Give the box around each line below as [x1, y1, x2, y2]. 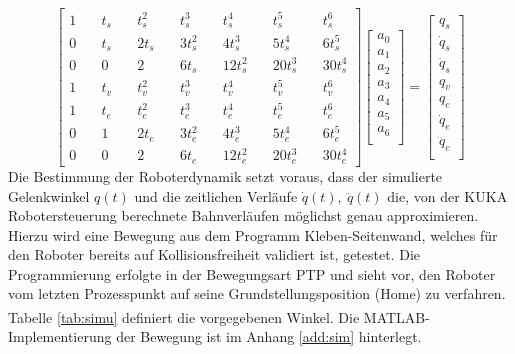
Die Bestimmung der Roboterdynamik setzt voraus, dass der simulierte [8, 165, 443, 186]
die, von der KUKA [387, 185, 508, 206]
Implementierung [8, 326, 112, 347]
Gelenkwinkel [8, 185, 90, 206]
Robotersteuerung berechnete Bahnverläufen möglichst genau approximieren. [8, 205, 479, 226]
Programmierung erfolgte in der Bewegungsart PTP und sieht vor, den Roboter [8, 263, 496, 284]
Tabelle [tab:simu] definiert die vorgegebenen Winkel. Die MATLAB [8, 306, 426, 327]
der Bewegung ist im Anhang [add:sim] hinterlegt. [116, 326, 422, 347]
